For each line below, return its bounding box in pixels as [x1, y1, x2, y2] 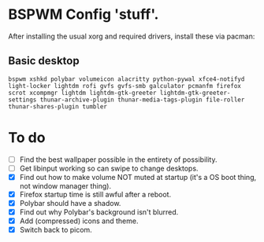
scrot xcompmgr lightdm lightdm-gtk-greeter [8, 89, 157, 97]
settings [8, 96, 37, 104]
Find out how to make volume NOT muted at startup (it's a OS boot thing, [19, 172, 257, 181]
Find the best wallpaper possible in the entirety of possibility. [19, 155, 218, 164]
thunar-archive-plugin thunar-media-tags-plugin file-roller [39, 96, 245, 104]
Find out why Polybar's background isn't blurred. [19, 207, 179, 217]
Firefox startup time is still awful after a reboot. [19, 189, 172, 199]
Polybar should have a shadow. [19, 198, 121, 207]
